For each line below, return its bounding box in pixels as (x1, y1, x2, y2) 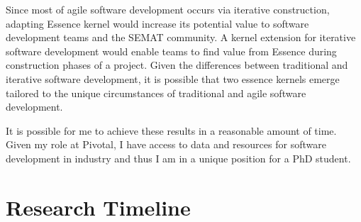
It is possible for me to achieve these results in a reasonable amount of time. (6, 123, 337, 138)
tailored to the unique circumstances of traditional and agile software (6, 85, 306, 100)
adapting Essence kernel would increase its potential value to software (6, 16, 309, 30)
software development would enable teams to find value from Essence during (6, 43, 337, 58)
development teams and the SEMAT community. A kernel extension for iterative (6, 30, 356, 45)
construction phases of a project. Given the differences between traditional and (6, 57, 348, 72)
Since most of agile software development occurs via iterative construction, (6, 2, 330, 16)
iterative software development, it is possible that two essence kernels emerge (6, 71, 340, 86)
